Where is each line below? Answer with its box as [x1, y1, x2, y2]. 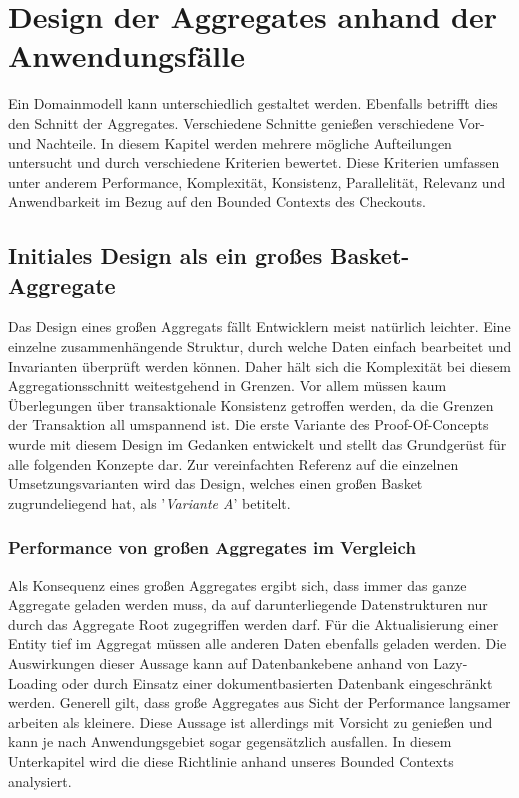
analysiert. [8, 770, 72, 791]
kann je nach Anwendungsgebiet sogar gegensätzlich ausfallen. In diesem [8, 731, 452, 752]
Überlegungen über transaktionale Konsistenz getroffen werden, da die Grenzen [8, 394, 494, 415]
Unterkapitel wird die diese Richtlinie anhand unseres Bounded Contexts [8, 750, 454, 771]
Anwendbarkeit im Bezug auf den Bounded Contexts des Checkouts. [8, 191, 426, 212]
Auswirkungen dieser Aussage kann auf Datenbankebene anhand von [8, 653, 429, 673]
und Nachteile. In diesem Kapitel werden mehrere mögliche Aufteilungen [8, 132, 452, 153]
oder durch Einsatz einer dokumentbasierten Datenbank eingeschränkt [61, 672, 493, 693]
